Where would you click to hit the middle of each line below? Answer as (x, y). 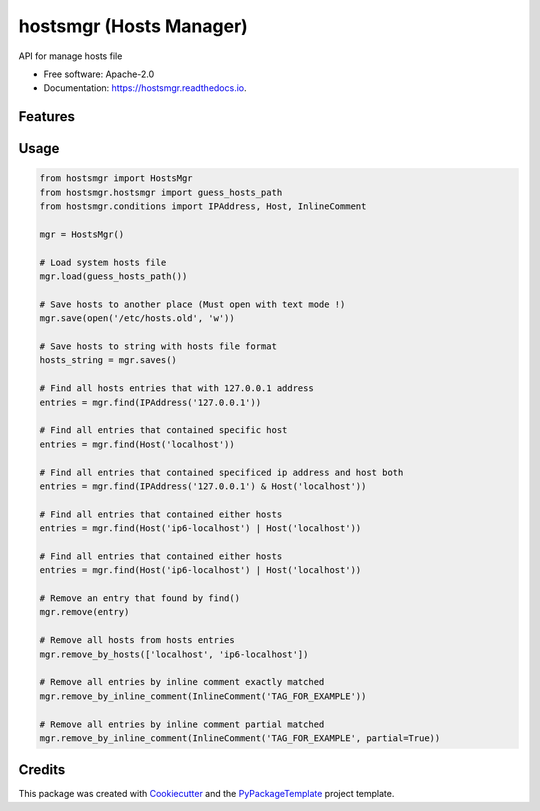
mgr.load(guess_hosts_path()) (113, 276)
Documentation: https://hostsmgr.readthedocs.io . (145, 88)
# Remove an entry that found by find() (139, 598)
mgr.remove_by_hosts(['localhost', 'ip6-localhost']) (174, 654)
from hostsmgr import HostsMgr (116, 178)
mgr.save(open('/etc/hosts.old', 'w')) (137, 318)
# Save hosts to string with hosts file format (158, 346)
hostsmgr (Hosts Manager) (133, 26)
